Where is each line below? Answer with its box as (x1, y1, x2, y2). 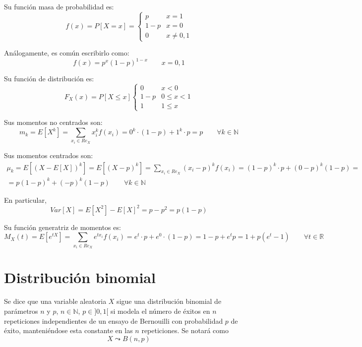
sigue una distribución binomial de (117, 296, 222, 306)
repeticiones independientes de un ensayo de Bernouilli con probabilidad (4, 315, 223, 326)
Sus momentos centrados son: (4, 150, 93, 161)
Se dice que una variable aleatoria (4, 296, 107, 306)
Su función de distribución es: (4, 73, 94, 84)
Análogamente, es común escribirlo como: (4, 48, 129, 58)
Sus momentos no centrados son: (4, 117, 103, 127)
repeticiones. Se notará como (141, 325, 229, 336)
